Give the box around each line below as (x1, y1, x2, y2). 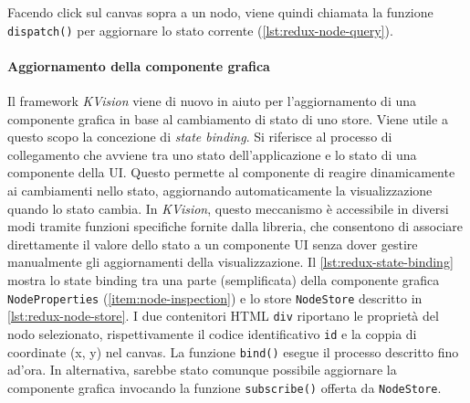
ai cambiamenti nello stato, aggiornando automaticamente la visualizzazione (7, 181, 433, 200)
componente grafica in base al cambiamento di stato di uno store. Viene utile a (7, 109, 448, 128)
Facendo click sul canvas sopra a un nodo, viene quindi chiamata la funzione (7, 3, 433, 21)
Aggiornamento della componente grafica (7, 56, 270, 75)
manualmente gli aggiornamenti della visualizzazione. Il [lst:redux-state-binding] (7, 252, 454, 271)
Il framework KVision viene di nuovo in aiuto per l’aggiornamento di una (7, 91, 417, 111)
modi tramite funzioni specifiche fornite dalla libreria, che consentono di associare (7, 217, 464, 236)
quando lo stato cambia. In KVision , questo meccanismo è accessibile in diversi (7, 198, 449, 217)
